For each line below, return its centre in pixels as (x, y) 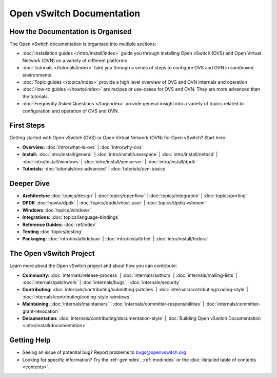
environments (37, 75)
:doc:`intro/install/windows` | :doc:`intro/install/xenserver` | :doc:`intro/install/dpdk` (110, 161)
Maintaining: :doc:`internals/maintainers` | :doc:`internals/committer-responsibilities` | (113, 304)
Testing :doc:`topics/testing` (52, 232)
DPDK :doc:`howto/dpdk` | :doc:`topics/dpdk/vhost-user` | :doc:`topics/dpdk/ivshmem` (114, 203)
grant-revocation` (41, 311)
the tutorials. (36, 96)
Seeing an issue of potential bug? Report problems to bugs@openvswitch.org (104, 352)
